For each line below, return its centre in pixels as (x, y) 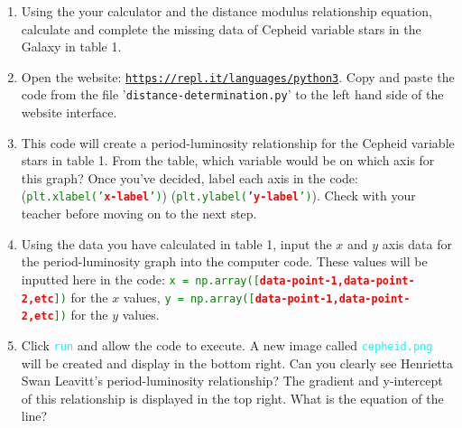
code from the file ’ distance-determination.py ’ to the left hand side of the (232, 94)
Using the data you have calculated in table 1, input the (176, 243)
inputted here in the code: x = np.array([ (140, 279)
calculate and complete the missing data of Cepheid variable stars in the (221, 28)
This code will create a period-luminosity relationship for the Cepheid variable (238, 142)
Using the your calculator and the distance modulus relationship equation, (226, 11)
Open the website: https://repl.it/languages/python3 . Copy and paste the (238, 76)
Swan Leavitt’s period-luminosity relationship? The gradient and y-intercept (232, 381)
